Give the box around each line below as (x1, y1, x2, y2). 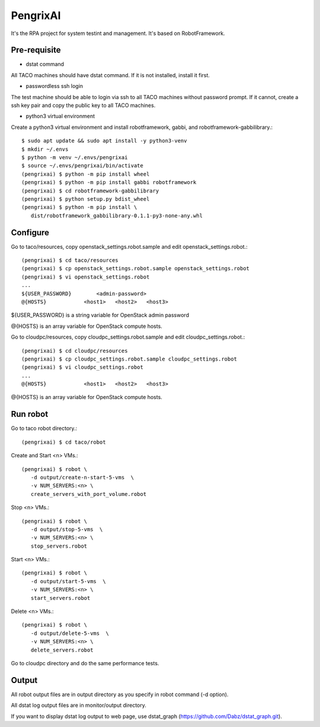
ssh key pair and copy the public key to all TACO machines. (11, 102, 156, 109)
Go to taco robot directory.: (11, 425, 78, 432)
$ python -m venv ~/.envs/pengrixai (21, 154, 128, 160)
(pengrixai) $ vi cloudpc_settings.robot (21, 364, 143, 371)
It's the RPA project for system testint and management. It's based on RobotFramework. (11, 30, 225, 37)
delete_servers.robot (30, 646, 94, 653)
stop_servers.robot (30, 542, 88, 549)
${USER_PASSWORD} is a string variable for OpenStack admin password (11, 312, 190, 319)
